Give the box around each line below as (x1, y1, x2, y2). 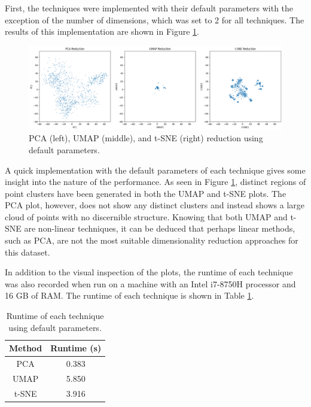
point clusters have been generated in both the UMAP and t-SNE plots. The (5, 187, 286, 199)
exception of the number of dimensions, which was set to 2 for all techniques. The (5, 13, 304, 26)
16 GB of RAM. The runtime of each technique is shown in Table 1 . (5, 289, 254, 302)
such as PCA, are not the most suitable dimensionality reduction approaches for (5, 234, 298, 247)
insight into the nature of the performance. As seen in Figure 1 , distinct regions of (5, 175, 306, 188)
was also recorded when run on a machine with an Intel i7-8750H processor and (5, 277, 296, 290)
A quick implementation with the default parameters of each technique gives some (5, 163, 306, 176)
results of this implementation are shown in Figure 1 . (5, 25, 199, 38)
